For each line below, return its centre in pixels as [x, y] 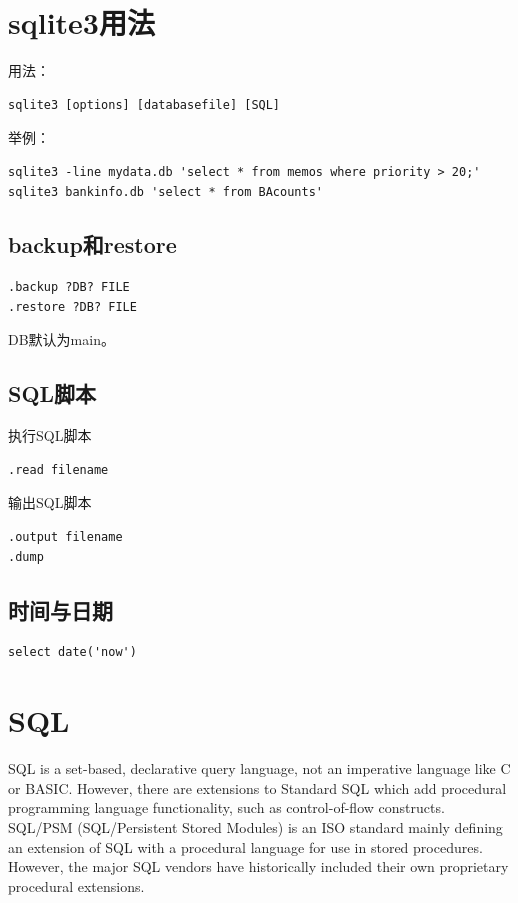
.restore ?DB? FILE [72, 306]
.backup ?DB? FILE [69, 287]
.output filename [65, 537]
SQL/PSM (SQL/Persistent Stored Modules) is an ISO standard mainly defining [255, 826]
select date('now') [72, 652]
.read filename [58, 469]
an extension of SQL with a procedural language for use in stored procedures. [245, 846]
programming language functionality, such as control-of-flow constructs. [226, 807]
